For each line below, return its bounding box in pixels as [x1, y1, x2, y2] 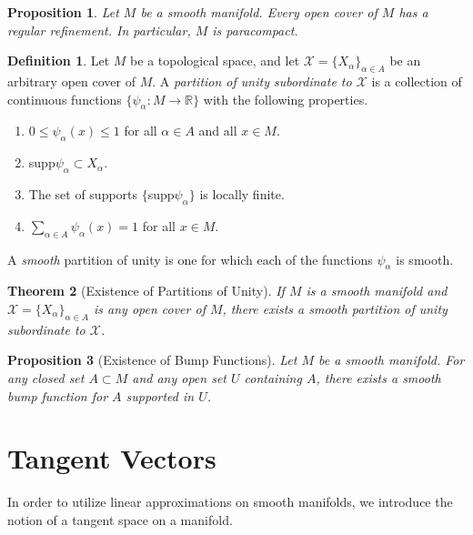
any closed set [7, 368, 85, 387]
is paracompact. [212, 20, 298, 39]
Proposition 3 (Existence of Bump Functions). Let [7, 350, 297, 369]
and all [198, 121, 237, 140]
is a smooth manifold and [306, 281, 448, 300]
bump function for [7, 386, 108, 405]
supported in [126, 386, 195, 405]
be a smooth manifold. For [318, 350, 465, 369]
